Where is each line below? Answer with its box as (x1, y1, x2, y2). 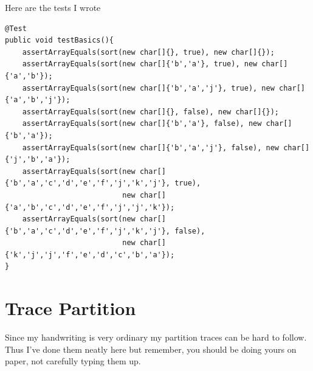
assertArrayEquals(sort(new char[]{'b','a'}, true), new (22, 60, 258, 69)
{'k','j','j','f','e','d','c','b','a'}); (5, 250, 175, 259)
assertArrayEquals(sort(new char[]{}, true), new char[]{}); (22, 47, 275, 57)
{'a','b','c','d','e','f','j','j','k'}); (5, 203, 175, 212)
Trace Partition (5, 296, 136, 321)
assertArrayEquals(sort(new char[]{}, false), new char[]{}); (22, 107, 280, 116)
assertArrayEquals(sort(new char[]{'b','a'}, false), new (22, 119, 262, 128)
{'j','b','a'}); (5, 155, 71, 164)
